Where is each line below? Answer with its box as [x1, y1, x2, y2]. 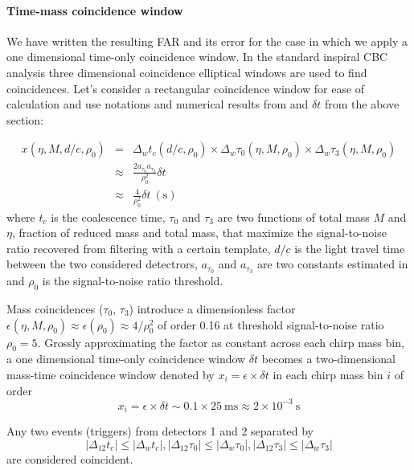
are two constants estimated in [257, 255, 408, 272]
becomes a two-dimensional [261, 350, 396, 367]
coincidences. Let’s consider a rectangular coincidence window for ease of [6, 80, 365, 96]
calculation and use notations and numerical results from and [6, 96, 309, 112]
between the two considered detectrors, [6, 255, 198, 272]
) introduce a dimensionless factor [129, 300, 296, 317]
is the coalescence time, [51, 208, 166, 225]
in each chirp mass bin [273, 366, 383, 383]
